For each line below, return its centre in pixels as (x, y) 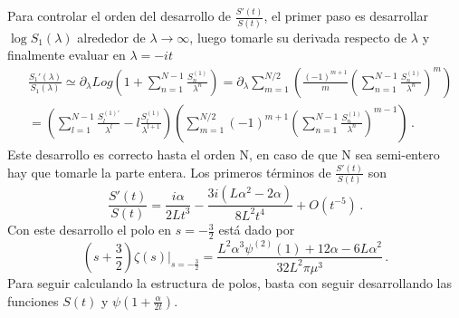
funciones (33, 300)
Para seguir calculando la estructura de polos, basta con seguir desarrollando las (230, 282)
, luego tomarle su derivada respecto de (298, 37)
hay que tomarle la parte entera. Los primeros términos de (169, 172)
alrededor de (111, 37)
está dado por (257, 230)
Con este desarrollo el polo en (90, 230)
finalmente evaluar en (67, 55)
